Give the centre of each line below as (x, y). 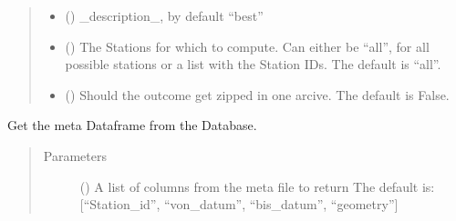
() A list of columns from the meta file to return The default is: (257, 186)
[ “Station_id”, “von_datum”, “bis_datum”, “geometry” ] (239, 204)
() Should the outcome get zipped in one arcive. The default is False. (257, 94)
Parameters (75, 155)
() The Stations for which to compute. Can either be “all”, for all (247, 46)
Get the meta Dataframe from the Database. (132, 125)
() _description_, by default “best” (164, 15)
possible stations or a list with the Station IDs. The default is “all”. (253, 64)
